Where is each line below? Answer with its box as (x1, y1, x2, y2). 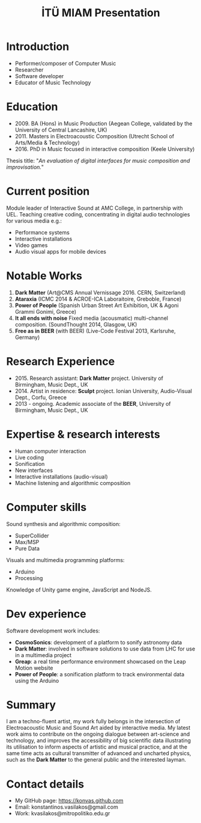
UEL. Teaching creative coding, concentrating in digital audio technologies (6, 210, 190, 218)
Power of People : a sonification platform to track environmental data (14, 670, 185, 678)
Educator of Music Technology (14, 79, 91, 86)
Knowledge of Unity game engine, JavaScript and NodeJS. (6, 586, 152, 593)
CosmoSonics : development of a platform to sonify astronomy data (14, 638, 182, 646)
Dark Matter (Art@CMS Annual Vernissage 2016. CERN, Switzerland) (14, 289, 186, 296)
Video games (14, 241, 48, 249)
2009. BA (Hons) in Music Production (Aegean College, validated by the (14, 120, 193, 127)
